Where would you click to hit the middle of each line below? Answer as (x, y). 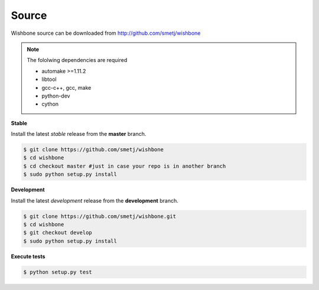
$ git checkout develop (58, 233)
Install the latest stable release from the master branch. (79, 134)
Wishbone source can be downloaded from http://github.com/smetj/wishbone (106, 33)
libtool (49, 79)
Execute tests (28, 256)
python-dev (56, 96)
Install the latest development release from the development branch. (95, 200)
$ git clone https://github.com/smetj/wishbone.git (100, 216)
